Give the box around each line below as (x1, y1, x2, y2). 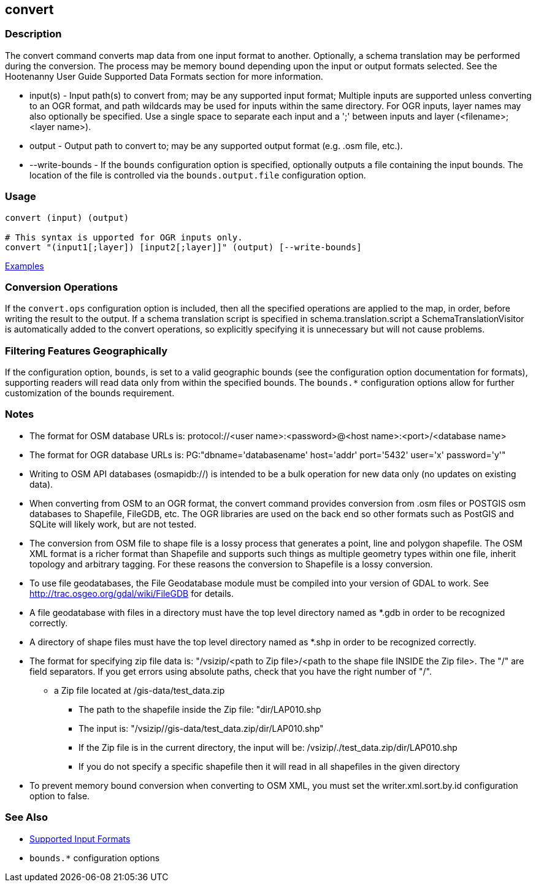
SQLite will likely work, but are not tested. (29, 518, 197, 529)
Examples (5, 260, 44, 271)
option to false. (29, 790, 90, 801)
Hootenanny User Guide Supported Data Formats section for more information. (5, 71, 323, 82)
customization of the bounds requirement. (5, 388, 175, 399)
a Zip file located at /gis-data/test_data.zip (54, 685, 225, 696)
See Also (5, 811, 48, 824)
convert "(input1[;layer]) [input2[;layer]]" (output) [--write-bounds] (5, 242, 362, 252)
